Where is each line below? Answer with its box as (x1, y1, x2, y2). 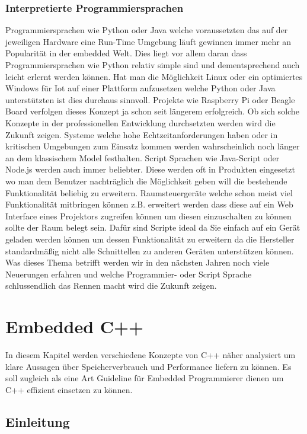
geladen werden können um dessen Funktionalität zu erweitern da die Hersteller (5, 232, 295, 245)
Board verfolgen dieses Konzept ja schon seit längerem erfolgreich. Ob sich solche (5, 105, 299, 117)
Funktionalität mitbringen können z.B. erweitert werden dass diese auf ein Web (5, 198, 293, 210)
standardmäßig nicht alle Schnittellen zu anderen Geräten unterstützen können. (5, 244, 294, 257)
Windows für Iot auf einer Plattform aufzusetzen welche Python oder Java (5, 82, 276, 94)
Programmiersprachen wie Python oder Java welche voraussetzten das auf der (5, 24, 288, 36)
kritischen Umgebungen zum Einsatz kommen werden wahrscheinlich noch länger (5, 140, 300, 152)
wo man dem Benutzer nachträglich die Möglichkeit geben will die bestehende (5, 174, 287, 187)
